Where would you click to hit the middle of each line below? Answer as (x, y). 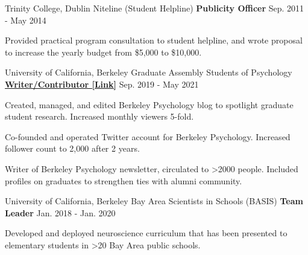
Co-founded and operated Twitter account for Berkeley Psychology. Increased (148, 136)
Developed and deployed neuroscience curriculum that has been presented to (146, 233)
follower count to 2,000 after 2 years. (72, 148)
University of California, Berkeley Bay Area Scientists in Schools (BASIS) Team (154, 201)
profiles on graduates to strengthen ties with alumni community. (124, 180)
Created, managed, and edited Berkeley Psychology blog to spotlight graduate (149, 104)
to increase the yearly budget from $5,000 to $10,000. (103, 52)
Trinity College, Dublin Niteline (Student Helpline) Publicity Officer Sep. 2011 (155, 8)
